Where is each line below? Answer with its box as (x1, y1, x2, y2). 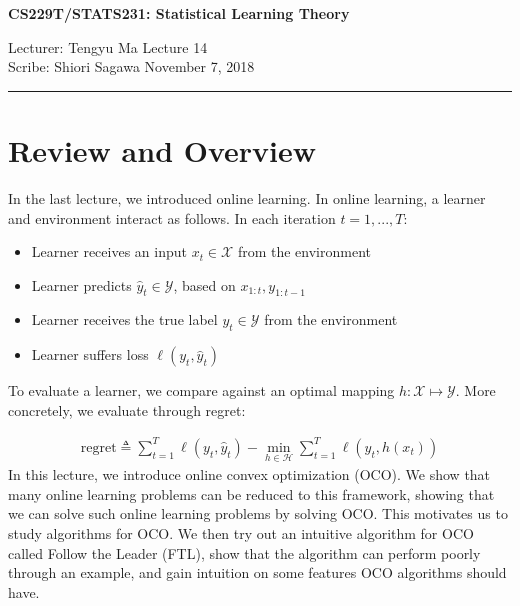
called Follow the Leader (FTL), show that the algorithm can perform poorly (8, 542, 481, 563)
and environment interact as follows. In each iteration (8, 207, 336, 228)
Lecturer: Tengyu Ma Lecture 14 (8, 36, 208, 57)
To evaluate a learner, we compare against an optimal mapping (8, 380, 395, 401)
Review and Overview (8, 129, 317, 170)
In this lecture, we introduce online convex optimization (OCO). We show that (8, 464, 491, 485)
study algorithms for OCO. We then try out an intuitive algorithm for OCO (8, 523, 474, 543)
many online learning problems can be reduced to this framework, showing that (8, 483, 495, 504)
